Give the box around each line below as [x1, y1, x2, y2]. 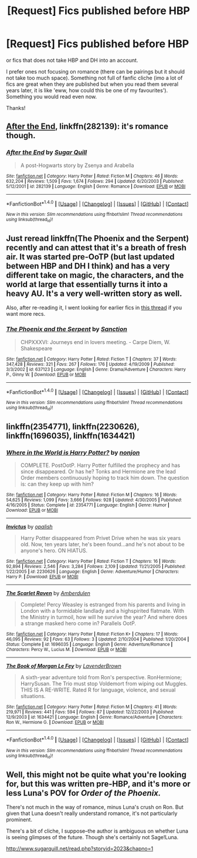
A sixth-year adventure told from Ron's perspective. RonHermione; [20, 674, 182, 681]
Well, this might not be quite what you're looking [6, 769, 186, 780]
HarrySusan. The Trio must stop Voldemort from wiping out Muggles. [20, 680, 188, 687]
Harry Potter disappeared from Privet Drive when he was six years [20, 535, 181, 542]
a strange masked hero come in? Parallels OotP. [20, 620, 137, 627]
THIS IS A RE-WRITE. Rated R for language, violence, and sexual [20, 686, 176, 693]
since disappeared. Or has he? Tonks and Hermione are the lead [20, 468, 176, 475]
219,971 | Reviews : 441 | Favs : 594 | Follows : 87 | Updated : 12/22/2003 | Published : [6, 709, 175, 715]
